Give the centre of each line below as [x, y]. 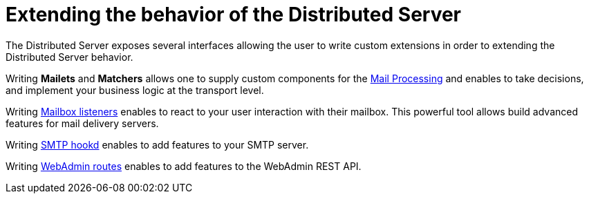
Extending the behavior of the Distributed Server [234, 15]
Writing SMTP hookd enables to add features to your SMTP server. [157, 144]
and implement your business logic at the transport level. [135, 90]
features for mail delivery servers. [82, 123]
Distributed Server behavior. [69, 57]
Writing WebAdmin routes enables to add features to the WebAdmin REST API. [184, 166]
